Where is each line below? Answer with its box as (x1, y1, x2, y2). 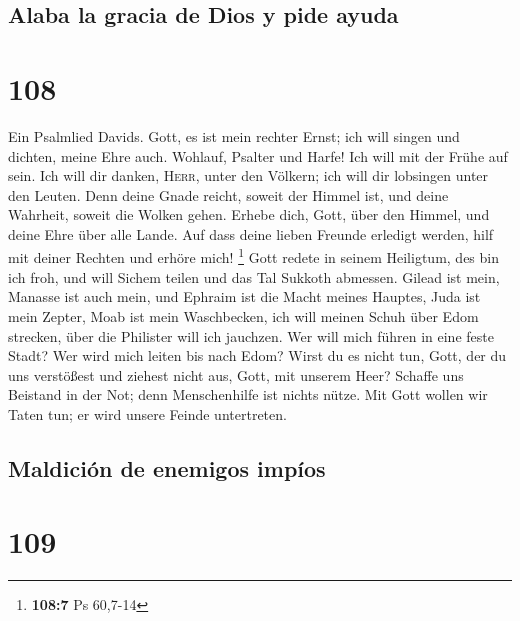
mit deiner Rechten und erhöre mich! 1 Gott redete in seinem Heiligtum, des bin (8, 244, 499, 268)
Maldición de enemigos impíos (8, 452, 326, 483)
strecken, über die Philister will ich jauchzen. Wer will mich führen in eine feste (8, 325, 494, 346)
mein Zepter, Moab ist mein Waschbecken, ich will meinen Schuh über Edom (8, 305, 479, 326)
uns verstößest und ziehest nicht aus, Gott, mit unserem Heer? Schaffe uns (8, 364, 464, 385)
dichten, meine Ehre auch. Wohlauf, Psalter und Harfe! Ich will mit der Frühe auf (8, 145, 508, 166)
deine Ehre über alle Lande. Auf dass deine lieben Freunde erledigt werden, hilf (8, 223, 494, 244)
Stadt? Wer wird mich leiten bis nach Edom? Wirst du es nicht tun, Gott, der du (8, 345, 507, 366)
